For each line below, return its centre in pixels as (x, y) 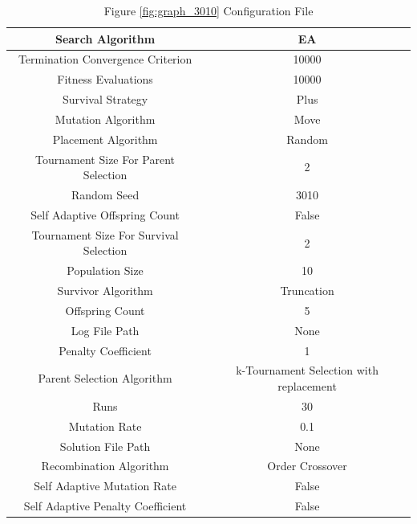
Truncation (307, 291)
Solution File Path (105, 446)
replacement (307, 386)
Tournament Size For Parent (105, 159)
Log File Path (105, 330)
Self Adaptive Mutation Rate (105, 486)
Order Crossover (307, 466)
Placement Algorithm (105, 139)
